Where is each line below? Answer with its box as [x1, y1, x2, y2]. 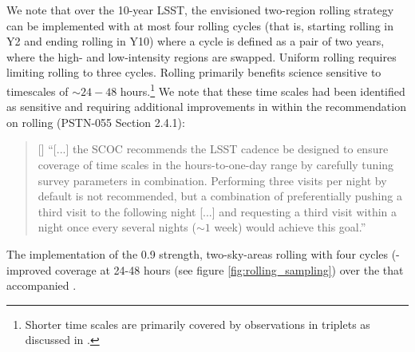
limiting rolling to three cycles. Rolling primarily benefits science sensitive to [6, 64, 381, 81]
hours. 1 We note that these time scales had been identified [120, 80, 405, 99]
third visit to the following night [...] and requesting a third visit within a [38, 203, 397, 220]
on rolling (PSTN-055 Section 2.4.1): [6, 113, 185, 130]
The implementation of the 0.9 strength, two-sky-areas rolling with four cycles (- [6, 245, 400, 262]
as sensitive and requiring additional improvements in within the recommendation [6, 98, 406, 115]
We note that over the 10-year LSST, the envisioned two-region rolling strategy [6, 2, 394, 18]
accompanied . [6, 277, 77, 294]
